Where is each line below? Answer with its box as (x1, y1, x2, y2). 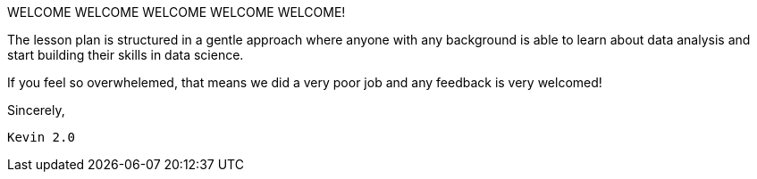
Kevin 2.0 (7, 130, 75, 144)
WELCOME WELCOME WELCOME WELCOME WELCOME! (7, 4, 346, 20)
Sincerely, (7, 102, 65, 118)
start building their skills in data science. (7, 47, 244, 62)
